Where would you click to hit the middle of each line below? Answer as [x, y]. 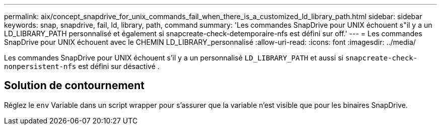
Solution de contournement [74, 86]
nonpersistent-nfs [40, 67]
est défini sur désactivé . [119, 66]
